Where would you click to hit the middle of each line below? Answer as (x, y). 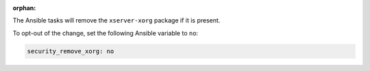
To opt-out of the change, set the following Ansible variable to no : (106, 33)
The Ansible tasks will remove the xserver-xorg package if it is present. (116, 20)
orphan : (24, 8)
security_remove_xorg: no (71, 51)
